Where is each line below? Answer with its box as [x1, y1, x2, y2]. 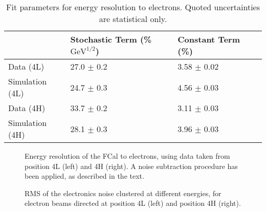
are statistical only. [99, 13, 167, 25]
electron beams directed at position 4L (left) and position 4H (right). [25, 198, 241, 208]
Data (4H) [8, 102, 46, 114]
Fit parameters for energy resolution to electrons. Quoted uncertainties [6, 1, 260, 13]
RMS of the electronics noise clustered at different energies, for [25, 187, 221, 198]
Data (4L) [8, 60, 45, 72]
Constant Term [178, 33, 240, 45]
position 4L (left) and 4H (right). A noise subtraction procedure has [25, 160, 238, 171]
